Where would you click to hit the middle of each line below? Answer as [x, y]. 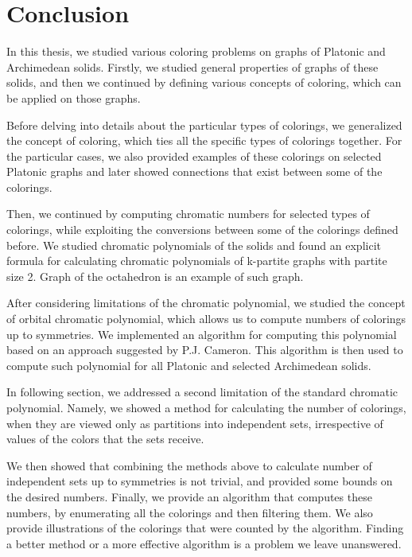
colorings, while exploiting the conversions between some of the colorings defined [202, 230]
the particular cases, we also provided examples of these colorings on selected [194, 156]
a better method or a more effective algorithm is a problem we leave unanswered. [204, 543]
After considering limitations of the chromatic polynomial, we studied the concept [206, 303]
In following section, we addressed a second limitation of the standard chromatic [202, 392]
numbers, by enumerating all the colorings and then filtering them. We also [190, 512]
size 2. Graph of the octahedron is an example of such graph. [155, 276]
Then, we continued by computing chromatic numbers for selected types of [188, 214]
